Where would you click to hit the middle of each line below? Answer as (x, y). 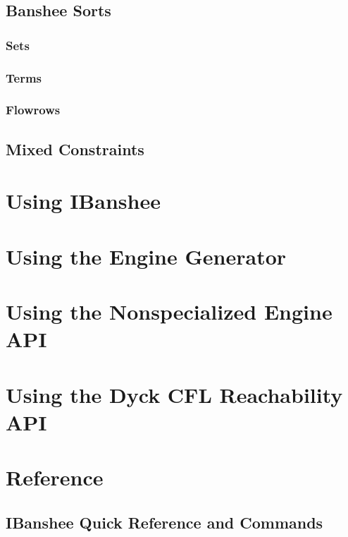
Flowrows (33, 110)
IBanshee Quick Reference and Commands (164, 522)
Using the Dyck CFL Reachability (174, 394)
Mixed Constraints (75, 149)
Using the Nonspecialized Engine (169, 312)
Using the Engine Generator (146, 256)
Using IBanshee (83, 201)
